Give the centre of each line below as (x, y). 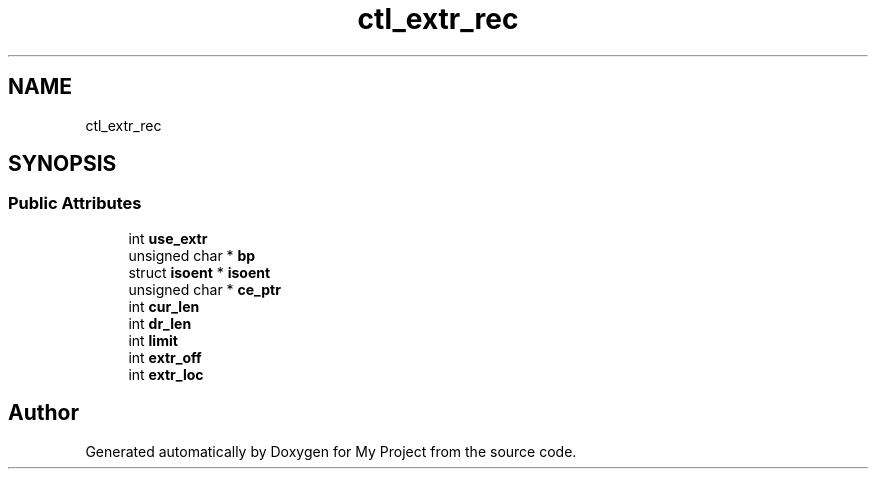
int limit (153, 340)
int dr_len (160, 323)
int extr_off (165, 357)
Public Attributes (75, 203)
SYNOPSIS (62, 164)
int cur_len (164, 306)
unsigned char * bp (192, 255)
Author (43, 413)
